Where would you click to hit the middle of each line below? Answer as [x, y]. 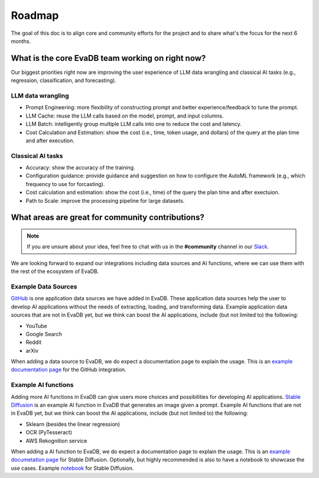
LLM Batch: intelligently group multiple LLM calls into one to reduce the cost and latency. [134, 124]
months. [21, 41]
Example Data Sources [44, 287]
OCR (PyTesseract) [49, 433]
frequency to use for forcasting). [65, 184]
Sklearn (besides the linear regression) [73, 424]
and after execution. [50, 140]
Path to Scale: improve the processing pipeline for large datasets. [105, 200]
